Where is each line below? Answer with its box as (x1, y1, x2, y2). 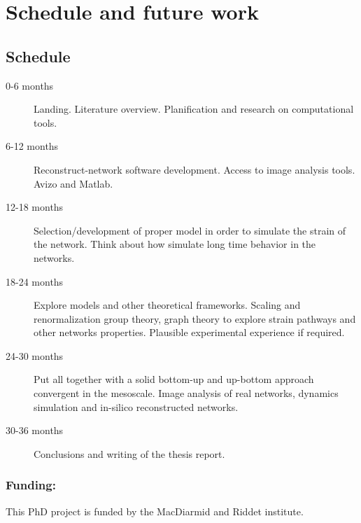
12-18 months (6, 200, 64, 214)
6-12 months (6, 139, 59, 153)
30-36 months (6, 423, 64, 438)
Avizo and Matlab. (34, 176, 113, 190)
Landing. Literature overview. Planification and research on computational (34, 102, 354, 116)
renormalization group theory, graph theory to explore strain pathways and (34, 311, 356, 326)
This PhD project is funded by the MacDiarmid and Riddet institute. (6, 503, 304, 518)
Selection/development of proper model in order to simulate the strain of (34, 223, 346, 237)
